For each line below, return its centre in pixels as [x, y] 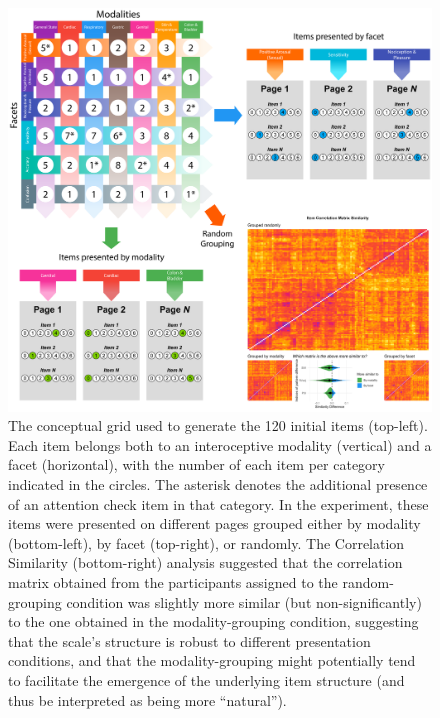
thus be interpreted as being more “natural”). [147, 699]
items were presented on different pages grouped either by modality [214, 523]
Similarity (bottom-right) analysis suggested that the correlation [205, 562]
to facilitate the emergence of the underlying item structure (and [206, 680]
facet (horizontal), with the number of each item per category [196, 464]
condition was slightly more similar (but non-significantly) [244, 601]
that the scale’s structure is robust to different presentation [189, 640]
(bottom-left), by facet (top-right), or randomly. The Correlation [206, 542]
